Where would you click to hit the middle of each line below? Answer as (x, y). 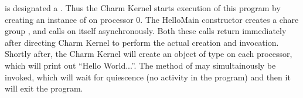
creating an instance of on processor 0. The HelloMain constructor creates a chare (152, 19)
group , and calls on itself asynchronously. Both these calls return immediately (146, 31)
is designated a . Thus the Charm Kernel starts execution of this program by (143, 8)
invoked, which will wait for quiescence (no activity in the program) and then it (148, 77)
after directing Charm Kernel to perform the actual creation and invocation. (142, 42)
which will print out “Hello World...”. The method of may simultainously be (140, 65)
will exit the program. (44, 88)
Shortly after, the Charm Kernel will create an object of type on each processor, (149, 54)
